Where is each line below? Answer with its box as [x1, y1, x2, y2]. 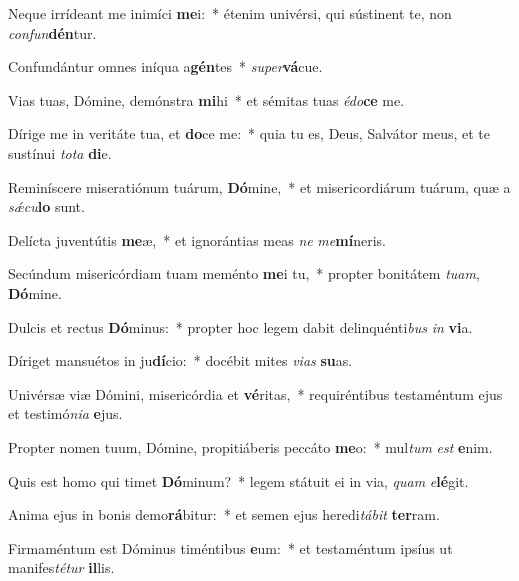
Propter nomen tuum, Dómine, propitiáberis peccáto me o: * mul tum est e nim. [8, 436, 493, 457]
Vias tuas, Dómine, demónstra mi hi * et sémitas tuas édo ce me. [8, 89, 405, 110]
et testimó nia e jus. [8, 403, 123, 424]
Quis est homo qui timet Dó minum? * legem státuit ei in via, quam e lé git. [8, 470, 469, 491]
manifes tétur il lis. [8, 557, 115, 578]
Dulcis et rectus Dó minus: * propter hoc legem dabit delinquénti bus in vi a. [8, 316, 473, 337]
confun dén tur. [8, 22, 97, 43]
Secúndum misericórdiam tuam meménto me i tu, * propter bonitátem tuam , [8, 263, 480, 284]
